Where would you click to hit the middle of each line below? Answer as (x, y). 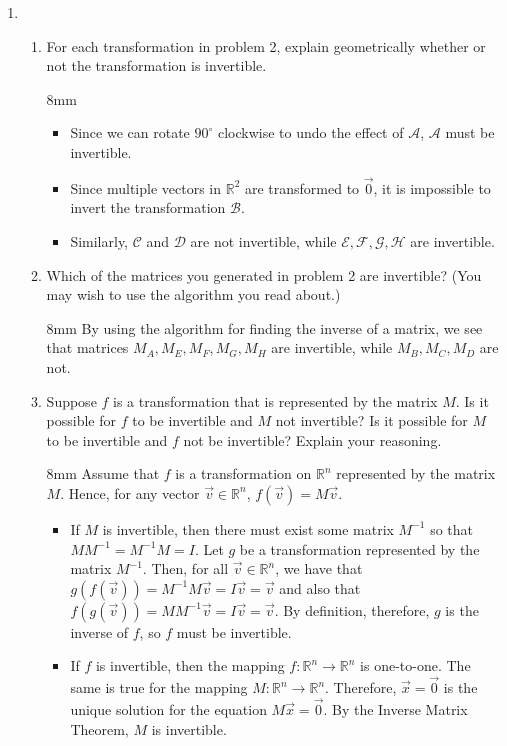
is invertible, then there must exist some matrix (248, 528)
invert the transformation (148, 207)
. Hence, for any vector (130, 492)
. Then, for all (185, 568)
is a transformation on (243, 473)
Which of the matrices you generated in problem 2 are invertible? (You (264, 274)
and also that (320, 587)
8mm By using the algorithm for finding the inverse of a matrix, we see (264, 327)
